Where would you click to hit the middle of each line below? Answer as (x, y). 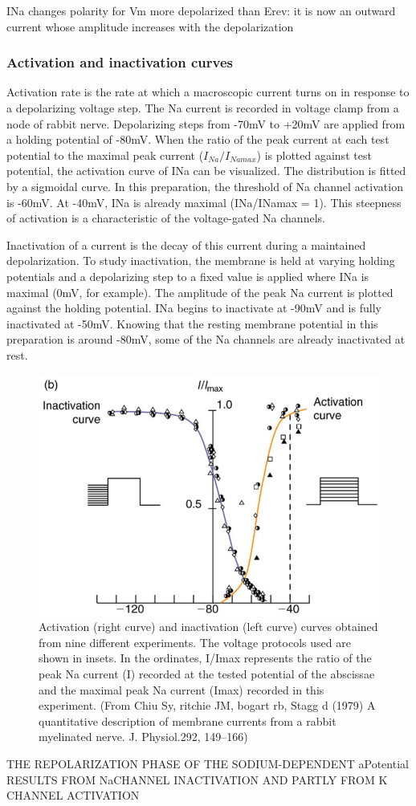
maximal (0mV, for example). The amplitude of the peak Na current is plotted (200, 292)
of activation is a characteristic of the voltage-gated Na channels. (166, 218)
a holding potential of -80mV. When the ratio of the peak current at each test (198, 139)
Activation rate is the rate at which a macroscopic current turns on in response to (208, 92)
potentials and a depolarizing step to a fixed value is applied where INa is (188, 276)
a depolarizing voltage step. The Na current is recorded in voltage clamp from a (203, 108)
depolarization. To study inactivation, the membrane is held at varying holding (201, 261)
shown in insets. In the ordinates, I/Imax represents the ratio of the (205, 658)
